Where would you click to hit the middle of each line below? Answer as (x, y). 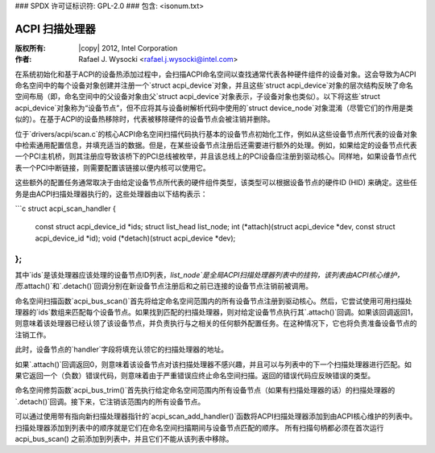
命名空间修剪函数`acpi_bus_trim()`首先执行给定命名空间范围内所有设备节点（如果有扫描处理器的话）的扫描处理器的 (205, 390)
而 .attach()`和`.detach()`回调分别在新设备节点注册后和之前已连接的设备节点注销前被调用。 (164, 286)
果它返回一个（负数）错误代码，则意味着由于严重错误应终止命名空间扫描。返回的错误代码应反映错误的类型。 (195, 376)
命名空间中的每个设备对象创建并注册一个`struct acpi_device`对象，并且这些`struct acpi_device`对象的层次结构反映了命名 (214, 85)
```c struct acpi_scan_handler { (65, 208)
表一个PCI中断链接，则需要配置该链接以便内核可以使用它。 (112, 167)
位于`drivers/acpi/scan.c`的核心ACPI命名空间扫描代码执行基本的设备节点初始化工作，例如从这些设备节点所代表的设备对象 (216, 134)
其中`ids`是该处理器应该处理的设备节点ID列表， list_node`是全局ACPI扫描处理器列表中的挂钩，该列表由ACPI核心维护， (209, 274)
